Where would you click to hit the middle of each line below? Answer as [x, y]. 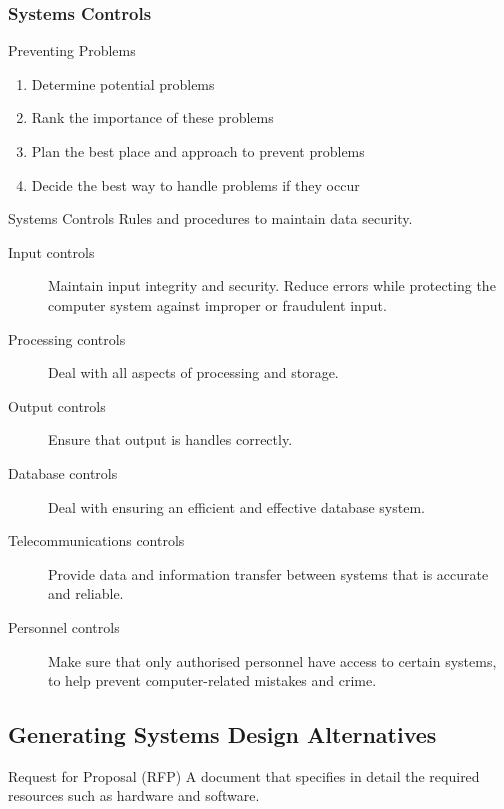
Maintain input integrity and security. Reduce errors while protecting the [272, 285]
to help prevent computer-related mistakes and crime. [212, 680]
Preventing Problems [72, 50]
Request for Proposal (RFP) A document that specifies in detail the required [244, 775]
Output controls [57, 405]
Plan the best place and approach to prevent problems [198, 151]
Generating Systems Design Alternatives [222, 734]
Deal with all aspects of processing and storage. [193, 372]
